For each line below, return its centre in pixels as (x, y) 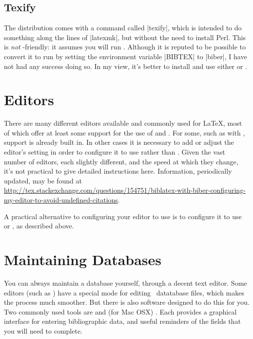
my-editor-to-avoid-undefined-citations (61, 200)
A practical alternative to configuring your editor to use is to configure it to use (123, 216)
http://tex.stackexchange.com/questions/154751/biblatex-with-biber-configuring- (125, 190)
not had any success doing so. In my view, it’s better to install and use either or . (126, 66)
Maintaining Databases (83, 260)
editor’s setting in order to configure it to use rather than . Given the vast (115, 152)
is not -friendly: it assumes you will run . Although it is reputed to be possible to (125, 47)
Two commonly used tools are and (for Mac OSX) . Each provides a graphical (120, 311)
